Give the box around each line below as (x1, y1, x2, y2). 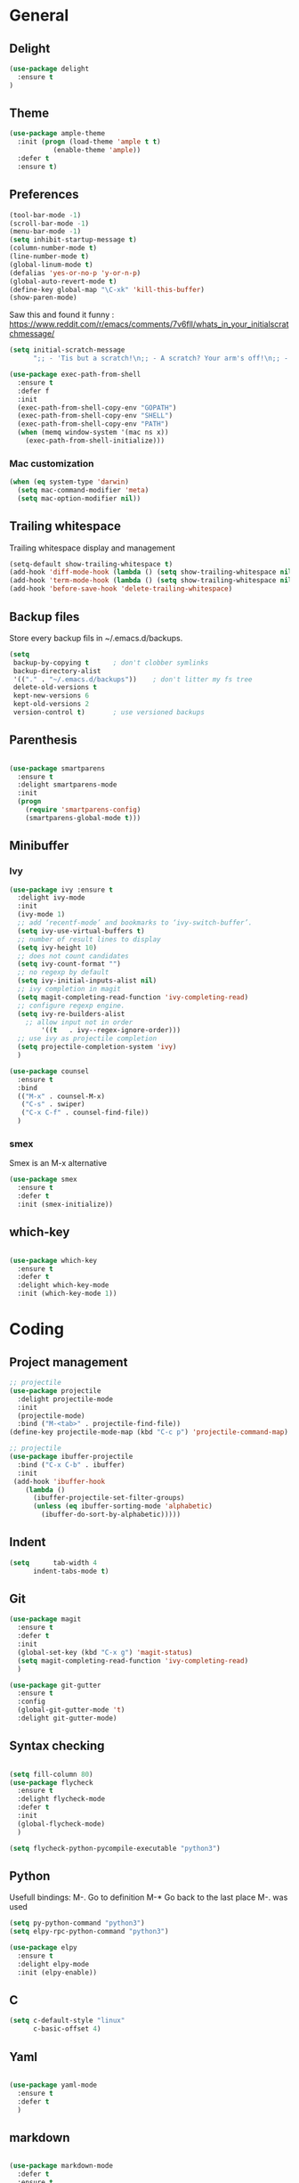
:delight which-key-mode (17, 1281, 109, 1290)
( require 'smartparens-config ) (25, 805, 141, 815)
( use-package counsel (9, 1066, 90, 1076)
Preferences (9, 187, 79, 202)
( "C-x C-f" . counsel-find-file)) (20, 1108, 149, 1118)
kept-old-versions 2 (12, 700, 90, 709)
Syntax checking (9, 1739, 105, 1754)
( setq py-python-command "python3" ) (9, 1918, 145, 1928)
